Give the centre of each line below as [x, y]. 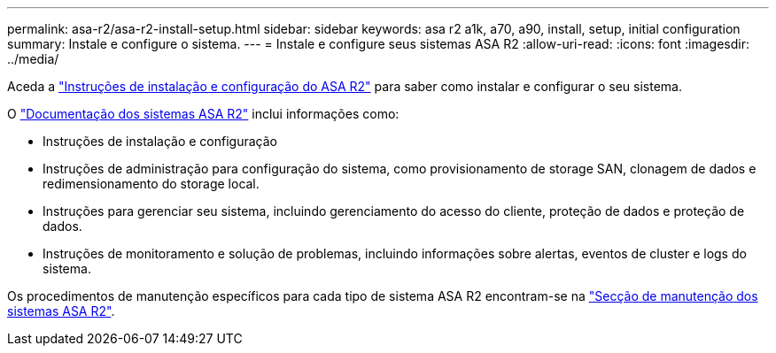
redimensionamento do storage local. [151, 184]
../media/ [33, 59]
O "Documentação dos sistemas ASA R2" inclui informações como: [203, 114]
